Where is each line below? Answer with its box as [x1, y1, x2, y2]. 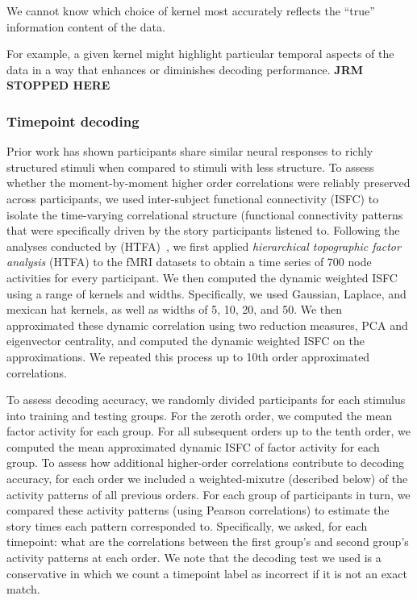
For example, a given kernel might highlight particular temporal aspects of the [6, 45, 394, 62]
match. [6, 581, 40, 598]
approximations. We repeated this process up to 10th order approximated [6, 348, 370, 365]
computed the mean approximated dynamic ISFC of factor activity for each [6, 438, 380, 455]
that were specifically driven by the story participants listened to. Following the [6, 222, 400, 239]
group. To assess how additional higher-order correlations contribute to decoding [6, 454, 405, 471]
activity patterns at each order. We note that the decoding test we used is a [6, 549, 382, 566]
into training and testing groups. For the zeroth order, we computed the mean [6, 406, 393, 423]
